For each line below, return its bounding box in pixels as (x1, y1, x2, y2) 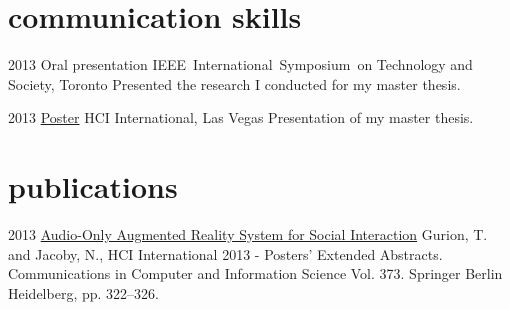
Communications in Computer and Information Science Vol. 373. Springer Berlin (8, 263, 503, 284)
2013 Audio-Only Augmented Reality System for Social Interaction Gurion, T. (8, 224, 488, 245)
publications (8, 166, 178, 207)
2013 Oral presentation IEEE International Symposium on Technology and (8, 54, 473, 75)
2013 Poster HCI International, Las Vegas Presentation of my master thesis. (8, 107, 474, 128)
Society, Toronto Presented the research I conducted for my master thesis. (8, 73, 461, 94)
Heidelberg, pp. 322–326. (8, 282, 159, 303)
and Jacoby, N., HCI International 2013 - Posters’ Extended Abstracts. (8, 243, 443, 264)
